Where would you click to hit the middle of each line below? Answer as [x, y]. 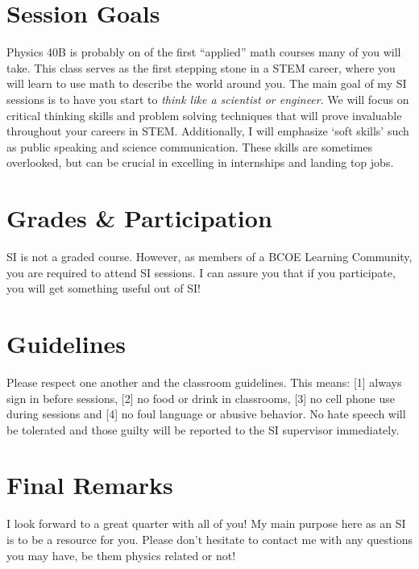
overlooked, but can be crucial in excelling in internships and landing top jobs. [200, 162]
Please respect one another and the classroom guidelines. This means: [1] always [204, 382]
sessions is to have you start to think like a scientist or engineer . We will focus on [208, 99]
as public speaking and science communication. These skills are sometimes [190, 146]
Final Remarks [90, 485]
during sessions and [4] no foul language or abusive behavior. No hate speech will [206, 414]
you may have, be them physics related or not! [121, 555]
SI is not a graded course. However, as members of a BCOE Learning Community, [209, 256]
